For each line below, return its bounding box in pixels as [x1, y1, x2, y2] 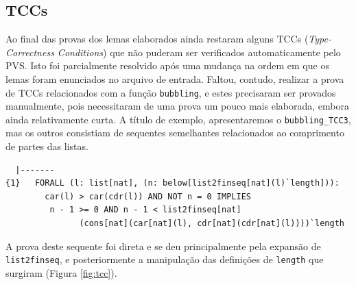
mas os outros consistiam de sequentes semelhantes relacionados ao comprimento [5, 125, 344, 140]
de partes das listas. [5, 139, 88, 153]
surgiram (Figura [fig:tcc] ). [5, 265, 117, 280]
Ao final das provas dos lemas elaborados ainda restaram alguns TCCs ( [5, 32, 309, 46]
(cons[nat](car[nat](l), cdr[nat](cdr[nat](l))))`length [79, 219, 344, 229]
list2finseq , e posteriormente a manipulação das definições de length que [5, 252, 324, 267]
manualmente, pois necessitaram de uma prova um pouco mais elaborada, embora [5, 99, 349, 113]
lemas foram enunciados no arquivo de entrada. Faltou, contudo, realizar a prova [5, 71, 344, 86]
